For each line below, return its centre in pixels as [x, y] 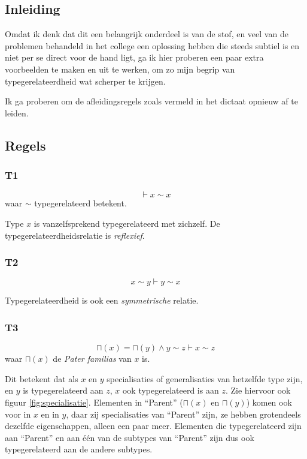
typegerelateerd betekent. [80, 203]
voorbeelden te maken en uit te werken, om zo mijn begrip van [120, 69]
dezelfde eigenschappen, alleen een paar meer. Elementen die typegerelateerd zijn [153, 426]
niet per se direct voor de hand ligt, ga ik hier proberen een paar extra [134, 57]
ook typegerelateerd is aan [171, 390]
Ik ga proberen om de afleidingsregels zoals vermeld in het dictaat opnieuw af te [151, 101]
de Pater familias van [92, 358]
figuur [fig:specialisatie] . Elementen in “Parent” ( [94, 402]
